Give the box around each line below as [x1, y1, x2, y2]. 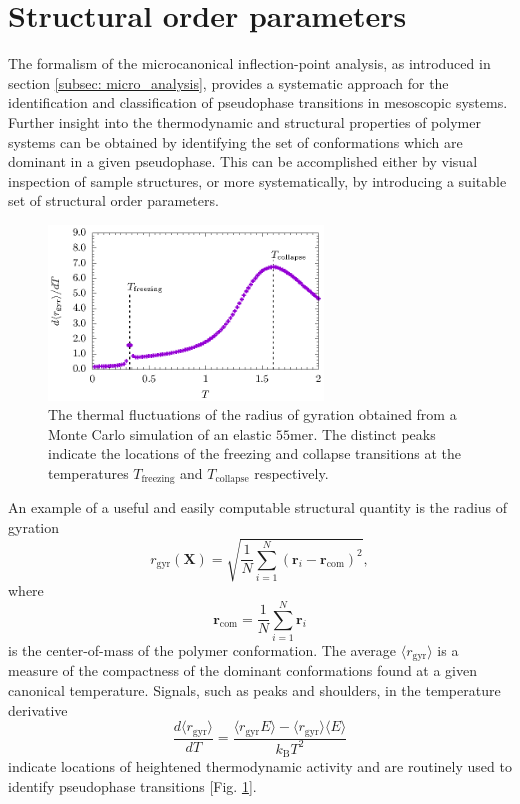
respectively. [254, 463, 329, 483]
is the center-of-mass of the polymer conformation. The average [8, 639, 397, 660]
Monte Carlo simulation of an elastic [48, 423, 272, 444]
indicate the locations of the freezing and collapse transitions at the [48, 443, 461, 464]
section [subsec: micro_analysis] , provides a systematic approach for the [8, 72, 449, 93]
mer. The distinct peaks [290, 423, 436, 444]
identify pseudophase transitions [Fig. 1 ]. [8, 776, 257, 797]
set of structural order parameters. [8, 190, 219, 211]
